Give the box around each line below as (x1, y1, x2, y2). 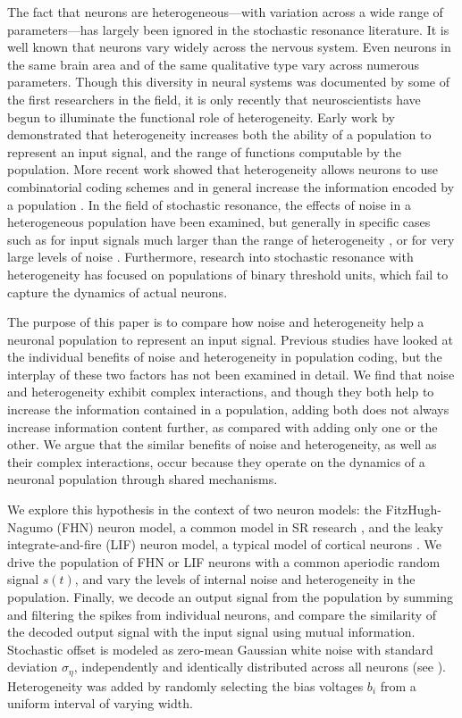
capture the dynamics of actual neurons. (7, 282, 228, 301)
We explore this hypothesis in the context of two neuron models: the (7, 500, 382, 519)
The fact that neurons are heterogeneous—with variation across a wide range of (7, 3, 443, 21)
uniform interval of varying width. (7, 694, 193, 713)
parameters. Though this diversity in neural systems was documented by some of (7, 72, 450, 91)
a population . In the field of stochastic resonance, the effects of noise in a (7, 195, 411, 213)
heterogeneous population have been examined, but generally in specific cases (7, 213, 431, 231)
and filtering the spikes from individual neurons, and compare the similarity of (7, 605, 437, 623)
